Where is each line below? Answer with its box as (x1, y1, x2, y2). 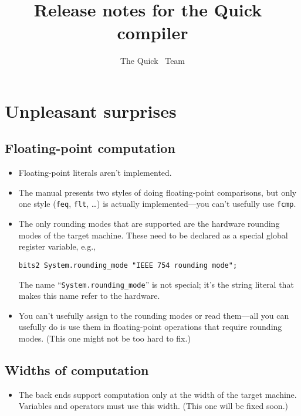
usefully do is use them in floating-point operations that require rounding (18, 320, 282, 333)
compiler (117, 21, 188, 45)
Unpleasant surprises (5, 98, 177, 122)
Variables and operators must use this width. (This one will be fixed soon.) (18, 400, 288, 412)
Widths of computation (5, 361, 149, 379)
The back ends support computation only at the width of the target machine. (18, 388, 297, 400)
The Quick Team (120, 54, 185, 67)
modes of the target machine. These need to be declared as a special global (18, 229, 288, 241)
